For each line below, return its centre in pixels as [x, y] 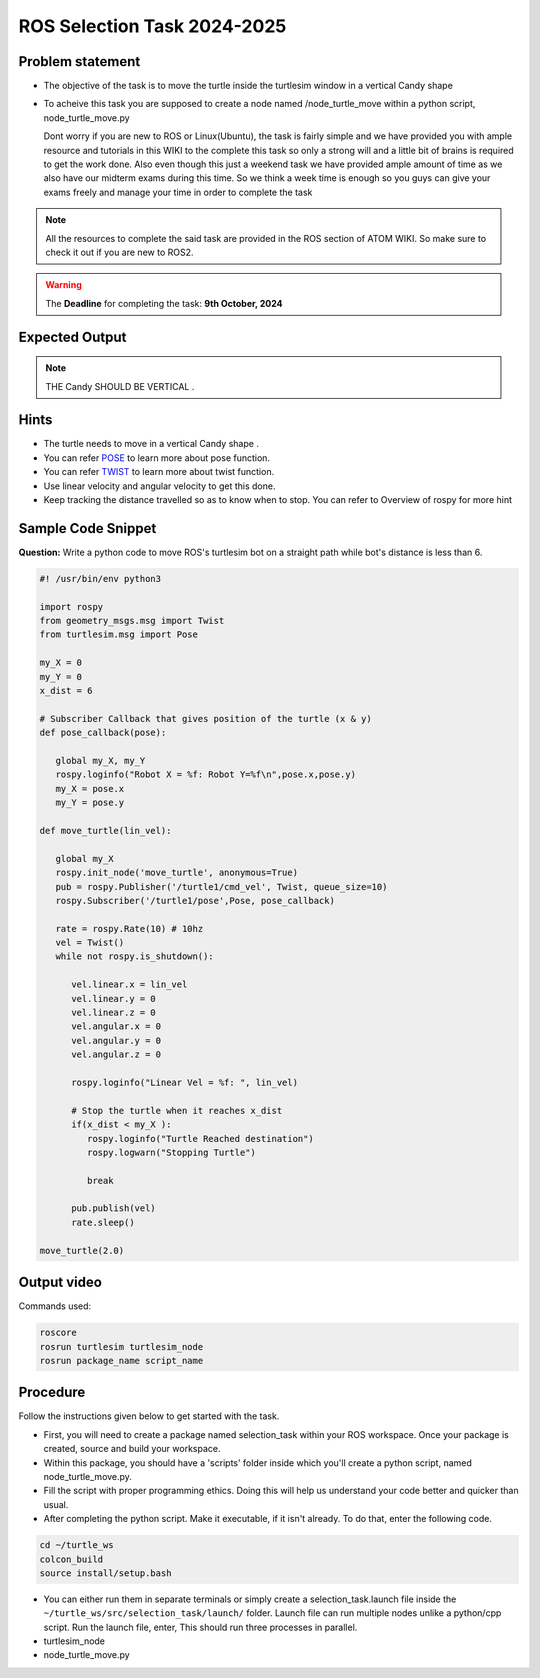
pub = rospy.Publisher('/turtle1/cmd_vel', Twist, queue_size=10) [221, 886]
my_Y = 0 [61, 676]
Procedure [52, 1392]
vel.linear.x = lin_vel [129, 984]
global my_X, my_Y [100, 760]
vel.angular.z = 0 [116, 1054]
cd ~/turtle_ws [76, 1545]
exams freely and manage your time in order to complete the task [178, 192]
